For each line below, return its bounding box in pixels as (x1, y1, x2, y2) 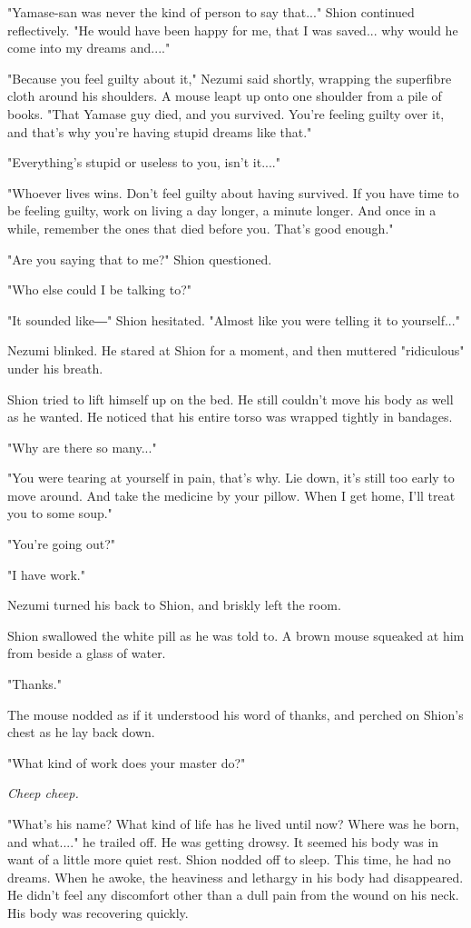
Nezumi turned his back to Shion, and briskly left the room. (7, 595, 341, 614)
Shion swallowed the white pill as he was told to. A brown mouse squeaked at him (7, 625, 465, 644)
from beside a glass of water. (7, 644, 166, 663)
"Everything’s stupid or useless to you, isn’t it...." (7, 153, 280, 172)
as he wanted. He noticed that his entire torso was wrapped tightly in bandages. (7, 407, 453, 426)
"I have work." (7, 564, 85, 584)
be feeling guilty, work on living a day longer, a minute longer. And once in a (7, 201, 437, 220)
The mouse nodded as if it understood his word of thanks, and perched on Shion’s (7, 704, 464, 723)
